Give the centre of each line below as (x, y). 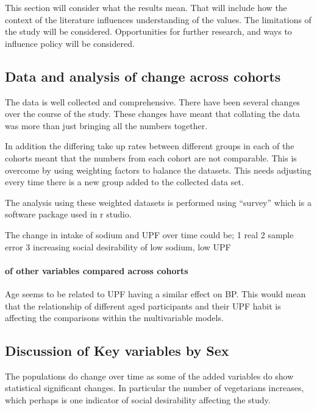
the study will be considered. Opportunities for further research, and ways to (148, 31)
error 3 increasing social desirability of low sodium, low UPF (118, 246)
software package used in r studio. (68, 214)
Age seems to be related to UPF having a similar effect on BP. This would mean (155, 293)
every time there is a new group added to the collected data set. (124, 182)
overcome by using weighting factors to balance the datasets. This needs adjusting (158, 170)
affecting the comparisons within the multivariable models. (114, 318)
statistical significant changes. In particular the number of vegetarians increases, (155, 388)
